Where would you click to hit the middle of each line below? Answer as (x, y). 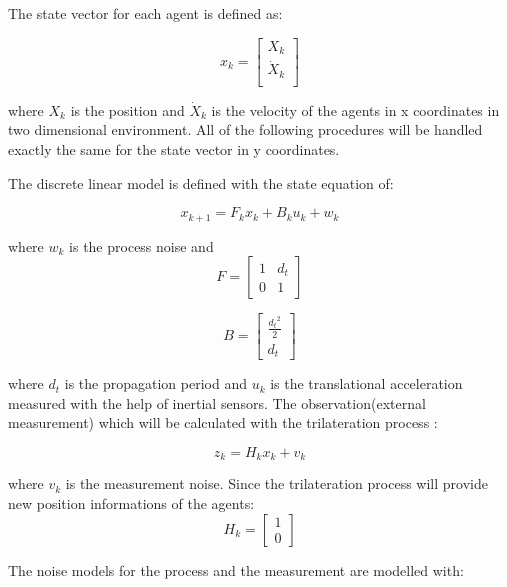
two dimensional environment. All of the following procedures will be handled (245, 129)
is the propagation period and (155, 383)
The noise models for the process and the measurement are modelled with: (236, 569)
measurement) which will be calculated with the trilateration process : (223, 422)
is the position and (127, 109)
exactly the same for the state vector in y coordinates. (174, 149)
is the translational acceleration (366, 383)
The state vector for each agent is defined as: (145, 13)
